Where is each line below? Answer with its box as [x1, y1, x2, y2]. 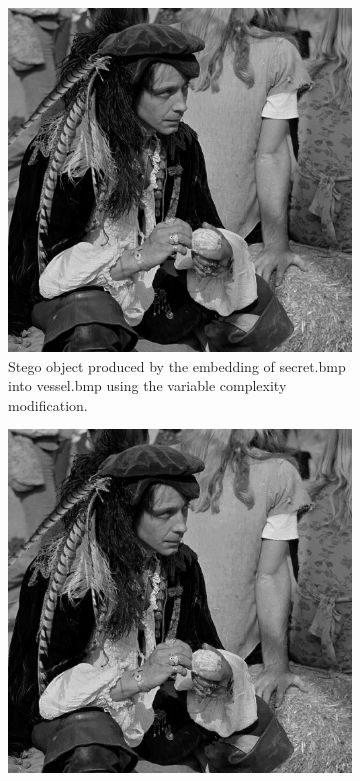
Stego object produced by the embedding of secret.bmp [8, 355, 346, 376]
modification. [8, 394, 88, 415]
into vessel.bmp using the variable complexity [8, 375, 287, 396]
